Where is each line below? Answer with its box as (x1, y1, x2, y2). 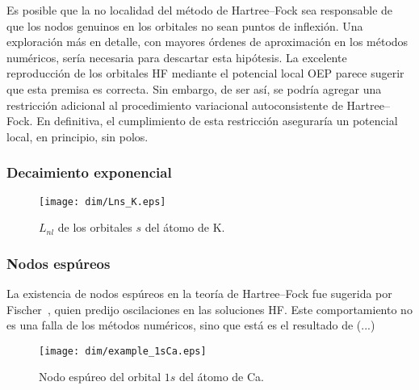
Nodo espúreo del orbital (39, 368, 161, 385)
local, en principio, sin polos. (6, 128, 149, 145)
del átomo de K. (145, 219, 225, 236)
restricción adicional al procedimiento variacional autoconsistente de (6, 96, 343, 113)
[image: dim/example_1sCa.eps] (39, 345, 207, 357)
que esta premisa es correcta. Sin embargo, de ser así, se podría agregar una (6, 80, 382, 97)
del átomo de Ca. (178, 368, 264, 385)
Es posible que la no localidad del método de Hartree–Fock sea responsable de (6, 2, 393, 18)
